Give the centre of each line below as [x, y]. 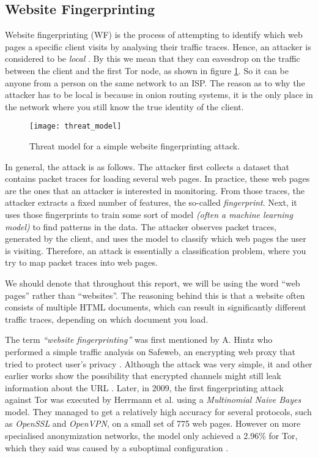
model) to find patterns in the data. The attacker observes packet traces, [141, 226]
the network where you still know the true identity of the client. [124, 106]
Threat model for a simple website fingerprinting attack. [135, 146]
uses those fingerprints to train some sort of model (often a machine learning [149, 214]
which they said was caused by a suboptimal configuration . [117, 447]
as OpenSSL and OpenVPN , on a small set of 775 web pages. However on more [153, 423]
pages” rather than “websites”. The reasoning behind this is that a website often [155, 295]
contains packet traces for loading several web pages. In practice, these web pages [157, 178]
